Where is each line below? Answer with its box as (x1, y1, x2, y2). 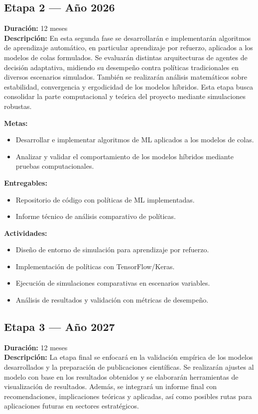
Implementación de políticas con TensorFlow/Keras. (15, 261, 175, 271)
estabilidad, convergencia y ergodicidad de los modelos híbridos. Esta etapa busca (4, 81, 254, 92)
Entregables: (4, 177, 47, 188)
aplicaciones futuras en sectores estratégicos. (4, 401, 139, 411)
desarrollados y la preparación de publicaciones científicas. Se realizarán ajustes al (4, 362, 254, 372)
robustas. (4, 101, 32, 111)
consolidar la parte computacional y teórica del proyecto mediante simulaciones (4, 91, 246, 102)
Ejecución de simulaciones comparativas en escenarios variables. (15, 278, 210, 288)
